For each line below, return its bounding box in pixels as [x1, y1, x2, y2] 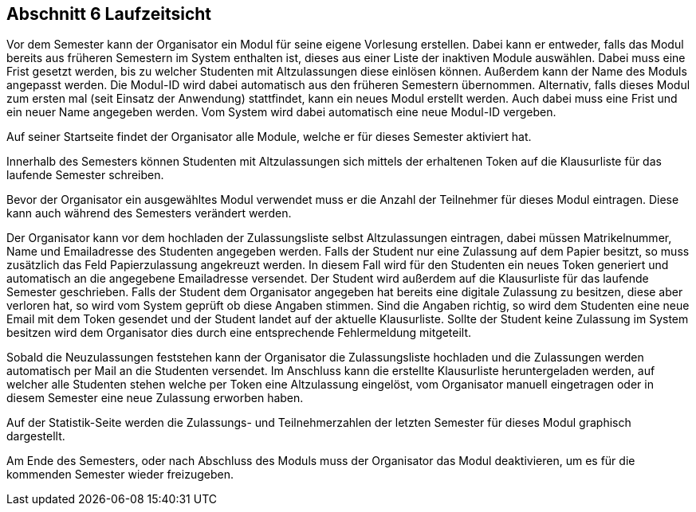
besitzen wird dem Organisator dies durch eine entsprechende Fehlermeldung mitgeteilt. [6, 326, 472, 340]
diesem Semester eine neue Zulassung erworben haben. [6, 391, 304, 405]
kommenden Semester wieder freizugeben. [6, 467, 234, 482]
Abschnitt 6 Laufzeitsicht [6, 4, 212, 24]
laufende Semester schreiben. [6, 168, 164, 182]
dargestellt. [6, 429, 65, 444]
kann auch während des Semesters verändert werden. [6, 206, 292, 221]
